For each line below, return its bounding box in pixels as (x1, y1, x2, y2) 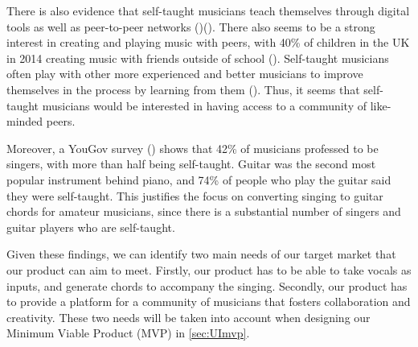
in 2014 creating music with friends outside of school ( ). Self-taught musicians (6, 49, 389, 66)
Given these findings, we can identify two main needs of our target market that (6, 246, 396, 262)
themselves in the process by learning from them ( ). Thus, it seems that (6, 81, 360, 97)
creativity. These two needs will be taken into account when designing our (6, 308, 371, 325)
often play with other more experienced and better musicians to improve (6, 65, 363, 82)
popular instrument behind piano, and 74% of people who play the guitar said (6, 171, 391, 188)
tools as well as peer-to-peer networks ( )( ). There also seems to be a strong (6, 18, 375, 35)
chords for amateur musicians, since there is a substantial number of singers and (6, 203, 401, 220)
